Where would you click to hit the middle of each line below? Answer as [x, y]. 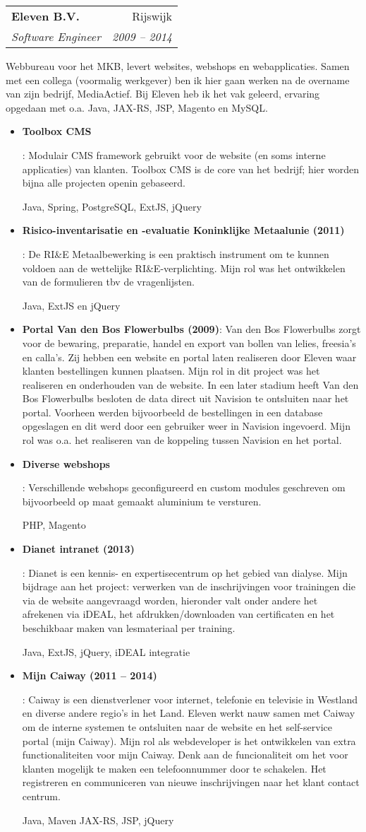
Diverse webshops [66, 463]
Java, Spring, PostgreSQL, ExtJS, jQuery [112, 206]
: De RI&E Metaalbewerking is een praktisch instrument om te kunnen [176, 253]
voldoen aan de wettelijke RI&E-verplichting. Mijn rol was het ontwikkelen [184, 268]
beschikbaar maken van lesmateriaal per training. [129, 628]
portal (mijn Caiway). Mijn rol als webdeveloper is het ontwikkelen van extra [189, 740]
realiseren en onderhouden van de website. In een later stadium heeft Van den [190, 384]
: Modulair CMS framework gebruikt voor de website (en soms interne [174, 154]
